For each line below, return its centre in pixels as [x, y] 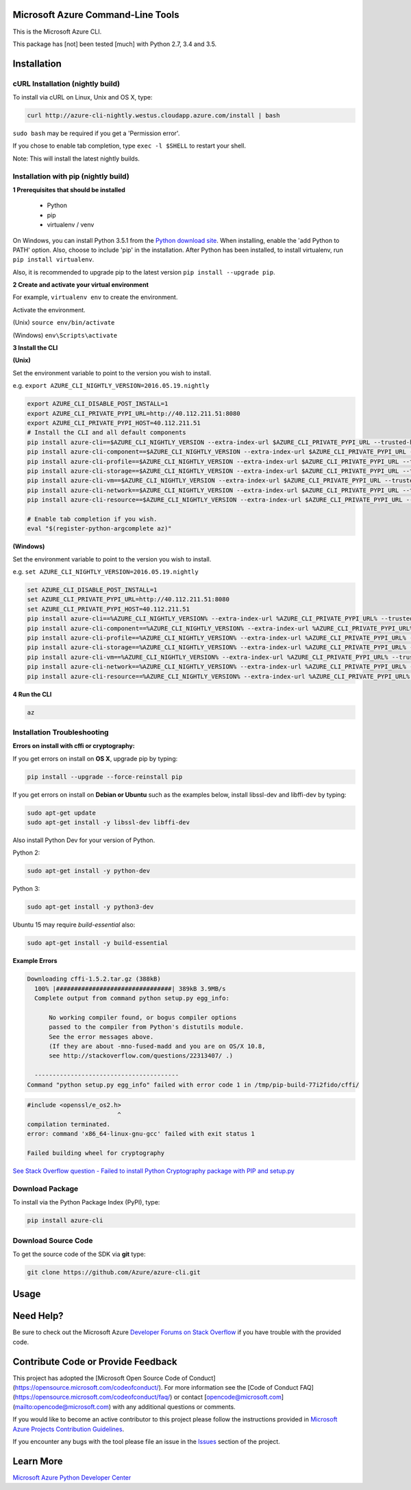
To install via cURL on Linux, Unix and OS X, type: [83, 97]
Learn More [38, 1461]
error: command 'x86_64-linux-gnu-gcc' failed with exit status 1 [141, 1134]
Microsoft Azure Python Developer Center [72, 1477]
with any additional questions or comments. [174, 1406]
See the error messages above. [101, 1037]
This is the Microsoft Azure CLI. [57, 32]
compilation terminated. [69, 1124]
